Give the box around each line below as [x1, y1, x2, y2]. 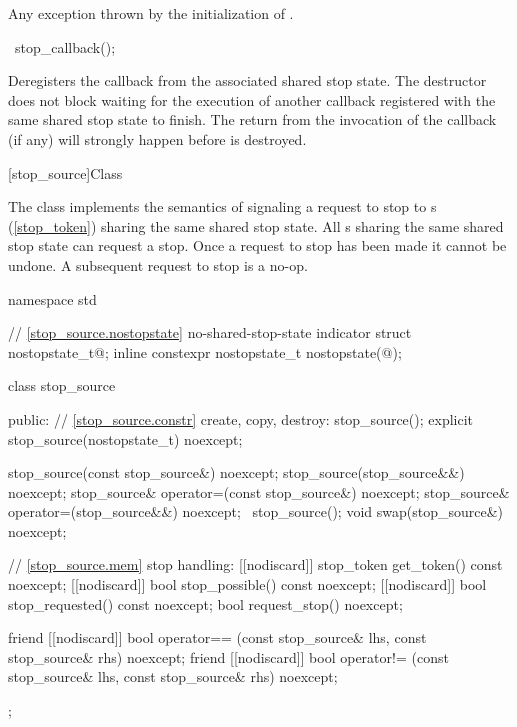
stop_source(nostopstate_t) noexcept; [8, 428, 243, 449]
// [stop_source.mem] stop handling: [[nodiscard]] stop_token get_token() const [8, 554, 503, 575]
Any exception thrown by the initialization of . [8, 3, 294, 23]
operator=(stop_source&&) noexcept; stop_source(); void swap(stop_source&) [8, 501, 504, 522]
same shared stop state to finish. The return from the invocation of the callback [8, 109, 497, 130]
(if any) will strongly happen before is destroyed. [8, 128, 307, 149]
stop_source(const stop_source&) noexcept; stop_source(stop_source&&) [8, 462, 465, 483]
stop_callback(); [14, 36, 116, 57]
